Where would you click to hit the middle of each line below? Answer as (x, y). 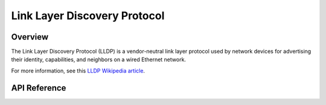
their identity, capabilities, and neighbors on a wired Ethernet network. (99, 59)
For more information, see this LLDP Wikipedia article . (78, 70)
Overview (30, 37)
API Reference (39, 88)
